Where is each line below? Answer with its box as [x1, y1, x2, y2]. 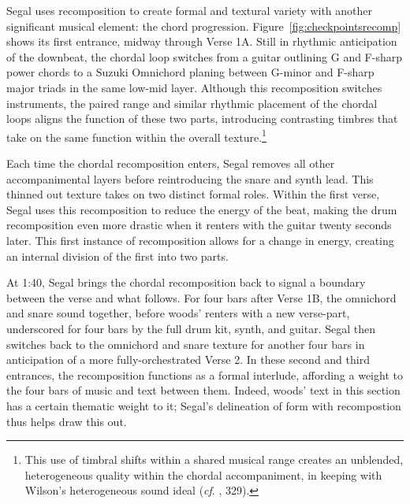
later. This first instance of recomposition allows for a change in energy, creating [6, 232, 394, 248]
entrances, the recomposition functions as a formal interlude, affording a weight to [6, 366, 403, 383]
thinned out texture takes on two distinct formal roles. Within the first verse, [6, 186, 380, 202]
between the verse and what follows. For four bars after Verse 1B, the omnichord [6, 289, 397, 306]
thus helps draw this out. [6, 413, 127, 429]
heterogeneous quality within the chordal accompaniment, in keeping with [24, 466, 382, 483]
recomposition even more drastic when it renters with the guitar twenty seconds [6, 217, 392, 233]
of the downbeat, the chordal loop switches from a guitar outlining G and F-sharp [6, 48, 402, 65]
